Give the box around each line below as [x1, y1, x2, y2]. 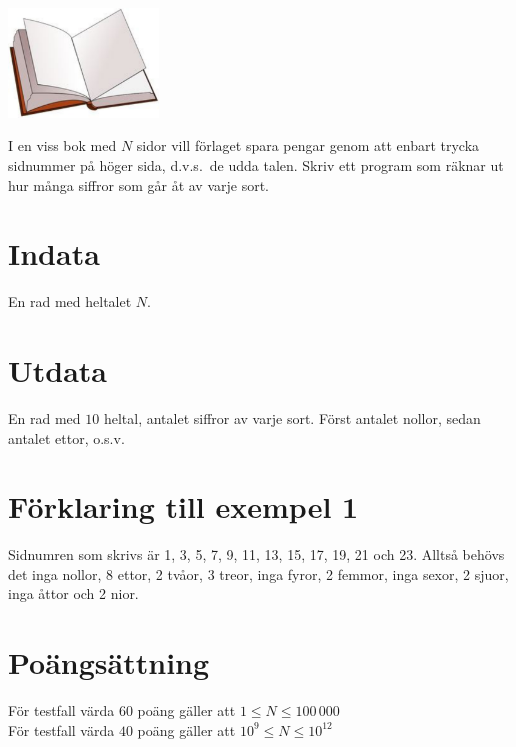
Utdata [8, 350, 108, 391]
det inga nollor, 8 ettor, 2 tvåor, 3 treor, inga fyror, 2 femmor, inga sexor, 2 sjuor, [8, 563, 509, 584]
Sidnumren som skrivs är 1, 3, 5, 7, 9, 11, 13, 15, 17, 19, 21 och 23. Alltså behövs [8, 544, 505, 565]
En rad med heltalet [8, 291, 132, 312]
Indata [8, 233, 100, 274]
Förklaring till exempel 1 [8, 486, 359, 527]
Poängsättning [8, 642, 210, 683]
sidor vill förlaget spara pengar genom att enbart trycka [136, 135, 480, 156]
